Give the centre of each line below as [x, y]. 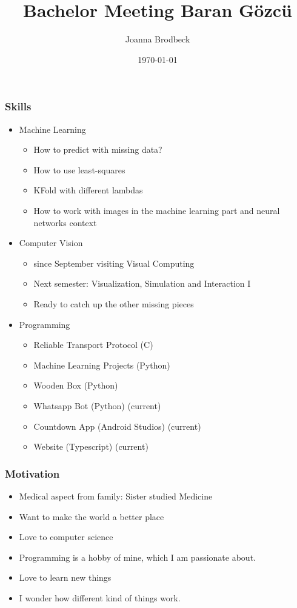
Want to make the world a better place [92, 516]
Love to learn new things [65, 577]
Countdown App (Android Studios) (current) [117, 426]
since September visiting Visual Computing [114, 263]
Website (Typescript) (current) [91, 446]
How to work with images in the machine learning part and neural [157, 210]
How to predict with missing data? [98, 149]
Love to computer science [66, 537]
